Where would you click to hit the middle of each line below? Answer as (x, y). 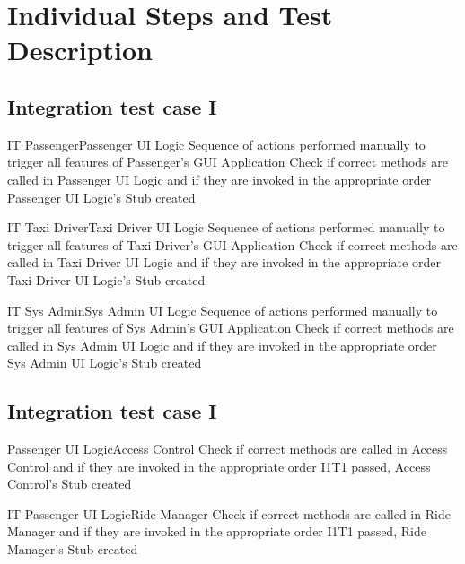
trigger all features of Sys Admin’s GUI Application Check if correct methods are (231, 328)
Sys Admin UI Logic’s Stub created (105, 363)
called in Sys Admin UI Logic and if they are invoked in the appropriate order (222, 345)
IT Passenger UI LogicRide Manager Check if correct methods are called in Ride (229, 513)
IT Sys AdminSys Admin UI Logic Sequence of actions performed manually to (223, 310)
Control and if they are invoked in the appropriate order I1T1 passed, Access (219, 466)
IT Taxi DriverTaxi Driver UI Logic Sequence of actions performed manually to (226, 227)
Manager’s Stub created (73, 549)
